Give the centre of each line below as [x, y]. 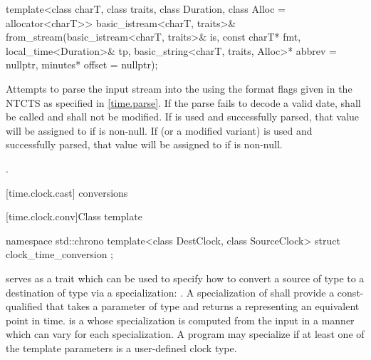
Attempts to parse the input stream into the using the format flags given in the [179, 88]
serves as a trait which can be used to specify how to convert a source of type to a [185, 278]
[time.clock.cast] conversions [67, 192]
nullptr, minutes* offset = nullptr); [82, 65]
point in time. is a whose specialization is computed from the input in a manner [180, 320]
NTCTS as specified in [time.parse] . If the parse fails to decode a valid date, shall [183, 102]
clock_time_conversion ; [59, 254]
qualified [24, 306]
